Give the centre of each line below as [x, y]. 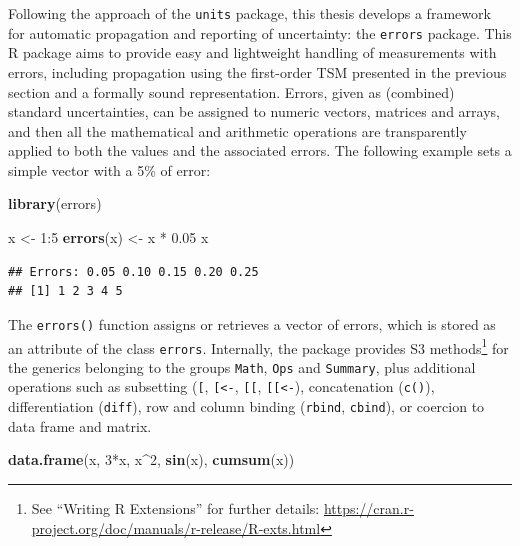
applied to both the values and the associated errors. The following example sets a [260, 150]
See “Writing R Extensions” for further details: [175, 507]
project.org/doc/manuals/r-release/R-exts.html [176, 527]
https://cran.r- [368, 507]
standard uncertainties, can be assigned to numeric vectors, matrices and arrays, [254, 111]
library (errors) [55, 203]
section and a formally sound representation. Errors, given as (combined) [231, 91]
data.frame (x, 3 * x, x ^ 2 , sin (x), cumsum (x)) [151, 459]
